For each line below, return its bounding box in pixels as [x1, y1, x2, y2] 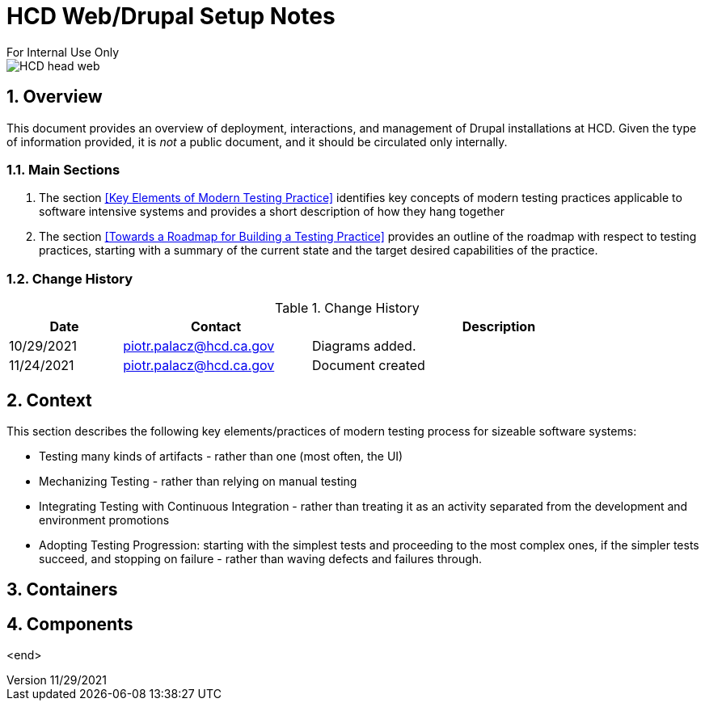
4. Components [6, 613, 133, 634]
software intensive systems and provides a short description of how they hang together [39, 204, 504, 219]
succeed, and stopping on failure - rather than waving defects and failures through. [39, 551, 483, 566]
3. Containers [6, 579, 118, 600]
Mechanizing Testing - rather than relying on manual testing [39, 473, 357, 488]
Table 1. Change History [275, 300, 420, 317]
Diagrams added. [312, 338, 416, 355]
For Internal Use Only [6, 44, 120, 59]
